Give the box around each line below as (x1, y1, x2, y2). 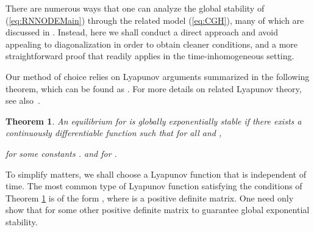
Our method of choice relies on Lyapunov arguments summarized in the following (5, 70, 310, 82)
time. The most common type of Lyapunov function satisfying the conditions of (5, 179, 302, 192)
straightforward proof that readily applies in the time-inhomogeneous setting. (5, 49, 294, 62)
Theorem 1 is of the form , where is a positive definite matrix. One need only (5, 191, 294, 204)
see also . (5, 94, 40, 107)
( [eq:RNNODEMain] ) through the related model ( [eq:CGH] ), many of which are (5, 13, 304, 26)
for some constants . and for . (5, 147, 117, 159)
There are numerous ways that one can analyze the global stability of (5, 2, 265, 14)
